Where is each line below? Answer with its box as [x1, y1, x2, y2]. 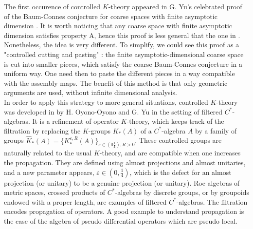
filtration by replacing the [4, 125, 81, 135]
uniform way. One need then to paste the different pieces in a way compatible [4, 68, 235, 78]
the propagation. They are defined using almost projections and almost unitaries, [4, 157, 246, 167]
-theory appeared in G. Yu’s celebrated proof [108, 1, 242, 11]
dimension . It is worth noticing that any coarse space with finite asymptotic [4, 20, 233, 31]
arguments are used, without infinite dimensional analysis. [4, 87, 177, 97]
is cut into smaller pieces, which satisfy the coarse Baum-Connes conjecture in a [4, 58, 242, 69]
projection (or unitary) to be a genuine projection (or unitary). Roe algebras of [4, 177, 240, 188]
